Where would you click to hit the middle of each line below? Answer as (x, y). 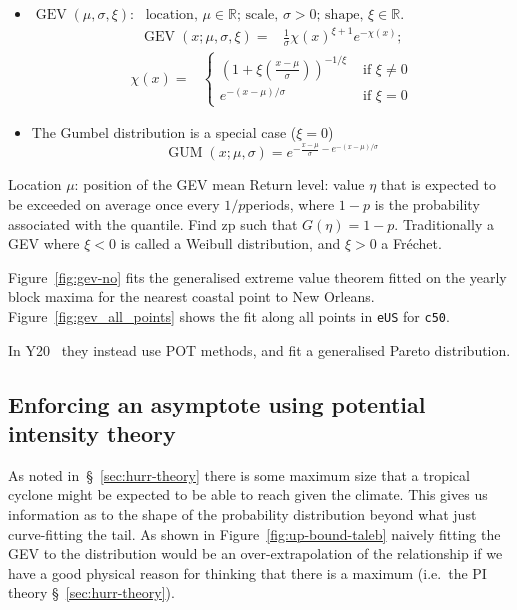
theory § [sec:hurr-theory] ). (91, 592)
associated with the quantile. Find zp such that (153, 223)
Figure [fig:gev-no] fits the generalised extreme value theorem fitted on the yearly (257, 276)
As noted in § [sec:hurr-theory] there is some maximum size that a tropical (239, 474)
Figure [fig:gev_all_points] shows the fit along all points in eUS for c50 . (229, 315)
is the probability (427, 203)
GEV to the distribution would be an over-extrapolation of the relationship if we (255, 553)
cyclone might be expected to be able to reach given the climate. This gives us (248, 494)
